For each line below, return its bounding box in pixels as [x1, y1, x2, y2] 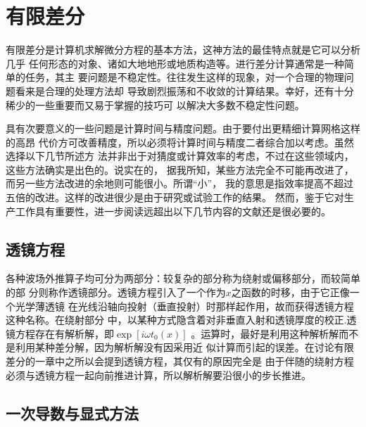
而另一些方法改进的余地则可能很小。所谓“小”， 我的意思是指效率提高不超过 [6, 176, 353, 191]
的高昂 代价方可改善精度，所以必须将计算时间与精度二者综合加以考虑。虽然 [6, 134, 354, 149]
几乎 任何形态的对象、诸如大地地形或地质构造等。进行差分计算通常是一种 [6, 56, 344, 70]
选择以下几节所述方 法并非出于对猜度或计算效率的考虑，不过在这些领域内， [6, 148, 354, 163]
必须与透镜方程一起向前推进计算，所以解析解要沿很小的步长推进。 [6, 367, 311, 382]
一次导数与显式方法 [6, 402, 139, 423]
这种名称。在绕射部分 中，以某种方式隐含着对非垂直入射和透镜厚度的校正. [6, 312, 347, 327]
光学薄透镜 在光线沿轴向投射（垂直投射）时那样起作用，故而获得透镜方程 [15, 298, 354, 313]
